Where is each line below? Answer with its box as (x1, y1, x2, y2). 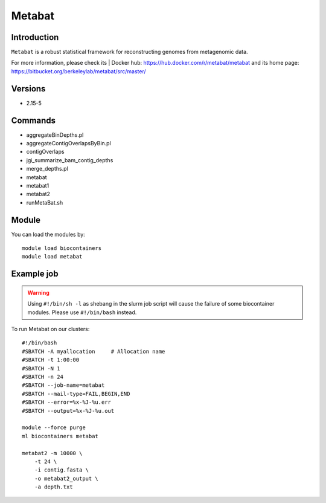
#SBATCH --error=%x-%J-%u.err (22, 399, 112, 406)
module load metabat (22, 253, 83, 260)
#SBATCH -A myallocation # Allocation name (22, 348, 165, 355)
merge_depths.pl (26, 165, 69, 173)
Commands (11, 115, 56, 125)
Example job (11, 269, 59, 279)
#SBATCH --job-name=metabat (22, 382, 105, 389)
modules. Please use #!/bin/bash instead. (27, 309, 137, 316)
